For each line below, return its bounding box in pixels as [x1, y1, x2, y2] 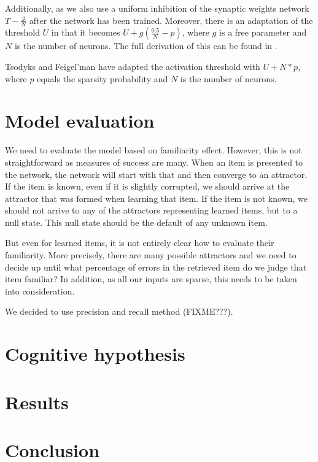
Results [5, 389, 69, 414]
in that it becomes [51, 26, 120, 39]
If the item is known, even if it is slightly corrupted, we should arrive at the [5, 180, 290, 193]
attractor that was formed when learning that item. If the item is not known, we [5, 191, 308, 204]
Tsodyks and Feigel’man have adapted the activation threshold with [5, 60, 260, 73]
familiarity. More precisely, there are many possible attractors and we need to [5, 248, 297, 261]
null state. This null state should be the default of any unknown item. [5, 215, 268, 228]
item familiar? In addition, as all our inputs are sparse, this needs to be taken [5, 272, 297, 285]
